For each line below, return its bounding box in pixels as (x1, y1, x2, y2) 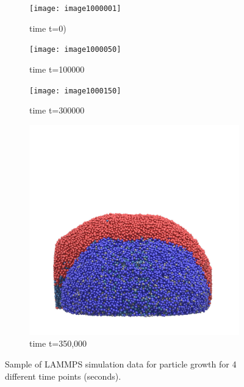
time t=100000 (29, 62, 85, 75)
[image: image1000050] (29, 45, 121, 54)
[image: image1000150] (29, 86, 121, 95)
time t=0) (29, 21, 66, 34)
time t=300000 (29, 104, 85, 117)
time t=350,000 (29, 337, 87, 350)
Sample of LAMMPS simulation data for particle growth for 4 (5, 357, 237, 370)
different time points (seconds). (5, 369, 121, 382)
